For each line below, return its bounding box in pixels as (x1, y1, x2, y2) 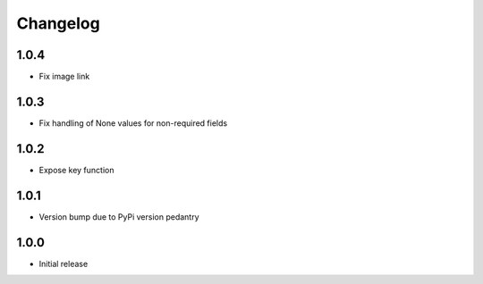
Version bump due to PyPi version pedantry (38, 211, 200, 222)
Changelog (16, 13, 100, 33)
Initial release (38, 258, 89, 269)
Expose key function (38, 164, 114, 175)
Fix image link (38, 71, 90, 82)
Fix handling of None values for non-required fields (38, 117, 228, 129)
